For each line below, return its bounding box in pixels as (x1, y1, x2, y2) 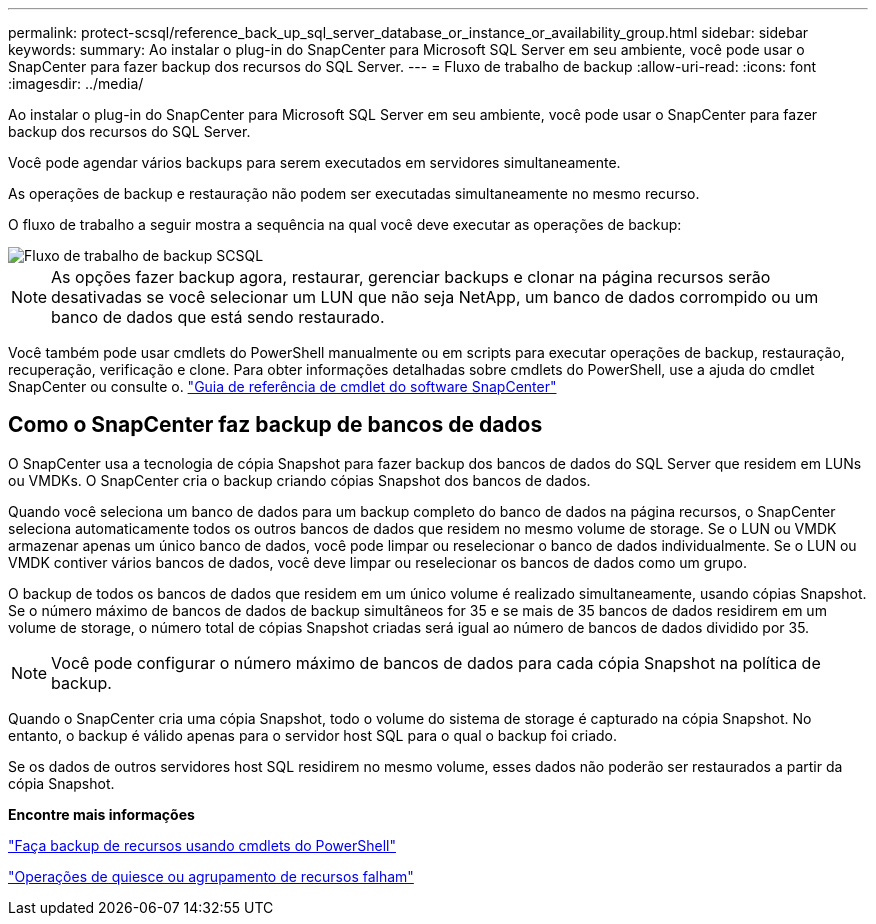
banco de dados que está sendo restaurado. (51, 307, 385, 327)
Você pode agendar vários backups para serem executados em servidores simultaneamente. (8, 154, 621, 171)
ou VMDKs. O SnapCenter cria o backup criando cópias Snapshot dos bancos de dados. (8, 471, 591, 489)
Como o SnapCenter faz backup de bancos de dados (8, 412, 543, 438)
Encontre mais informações (8, 805, 195, 823)
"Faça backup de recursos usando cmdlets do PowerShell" (8, 836, 396, 854)
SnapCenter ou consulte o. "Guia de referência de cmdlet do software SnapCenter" (8, 378, 557, 395)
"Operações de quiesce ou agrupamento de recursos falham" (8, 867, 414, 885)
